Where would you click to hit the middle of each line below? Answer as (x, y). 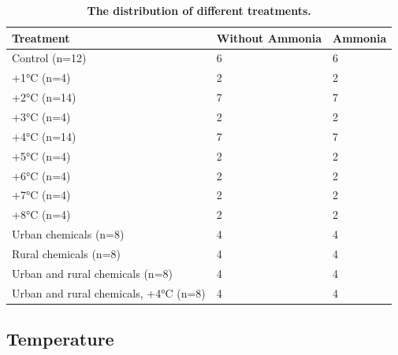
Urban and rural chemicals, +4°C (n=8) (109, 292)
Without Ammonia (269, 37)
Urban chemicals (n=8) (68, 234)
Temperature (60, 339)
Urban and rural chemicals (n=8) (92, 273)
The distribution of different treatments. (199, 10)
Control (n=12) (49, 58)
